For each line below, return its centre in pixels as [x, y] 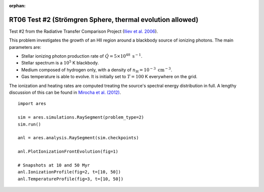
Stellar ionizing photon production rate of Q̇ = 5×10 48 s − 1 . [82, 56]
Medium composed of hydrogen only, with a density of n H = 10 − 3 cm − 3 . [97, 70]
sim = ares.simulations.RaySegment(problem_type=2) [81, 117]
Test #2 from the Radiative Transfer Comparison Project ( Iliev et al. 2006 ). [84, 31]
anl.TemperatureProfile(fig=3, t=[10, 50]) [71, 179]
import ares [32, 104]
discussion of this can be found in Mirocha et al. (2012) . [65, 92]
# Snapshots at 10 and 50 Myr [54, 165]
